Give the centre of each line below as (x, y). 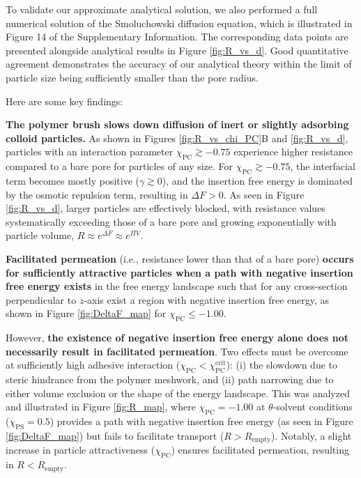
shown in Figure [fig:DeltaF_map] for (86, 313)
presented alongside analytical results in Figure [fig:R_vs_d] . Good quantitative (177, 50)
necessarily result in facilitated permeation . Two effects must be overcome (177, 351)
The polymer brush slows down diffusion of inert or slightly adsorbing (177, 124)
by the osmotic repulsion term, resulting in (97, 194)
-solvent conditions (313, 407)
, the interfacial (323, 166)
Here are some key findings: (64, 101)
